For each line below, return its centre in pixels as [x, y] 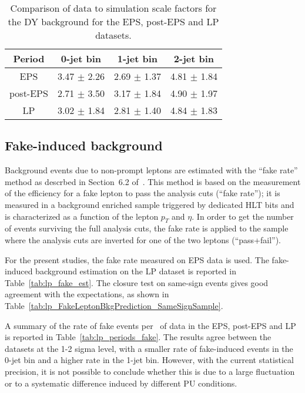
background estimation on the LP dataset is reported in [136, 271]
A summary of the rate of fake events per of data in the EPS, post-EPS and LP [150, 325]
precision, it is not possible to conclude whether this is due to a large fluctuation [150, 371]
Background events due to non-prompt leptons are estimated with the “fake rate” [151, 170]
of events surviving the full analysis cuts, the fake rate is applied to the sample [147, 228]
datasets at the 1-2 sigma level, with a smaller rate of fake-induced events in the [149, 348]
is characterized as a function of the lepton [82, 216]
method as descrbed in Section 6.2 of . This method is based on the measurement [153, 181]
